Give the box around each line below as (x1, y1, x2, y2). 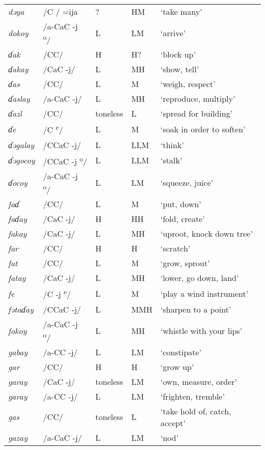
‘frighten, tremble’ (161, 390, 225, 402)
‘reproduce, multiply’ (161, 93, 235, 105)
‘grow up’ (161, 360, 194, 373)
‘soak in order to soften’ (161, 123, 246, 135)
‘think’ (161, 138, 184, 151)
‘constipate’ (161, 346, 202, 358)
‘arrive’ (161, 27, 186, 39)
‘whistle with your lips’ (161, 324, 243, 336)
